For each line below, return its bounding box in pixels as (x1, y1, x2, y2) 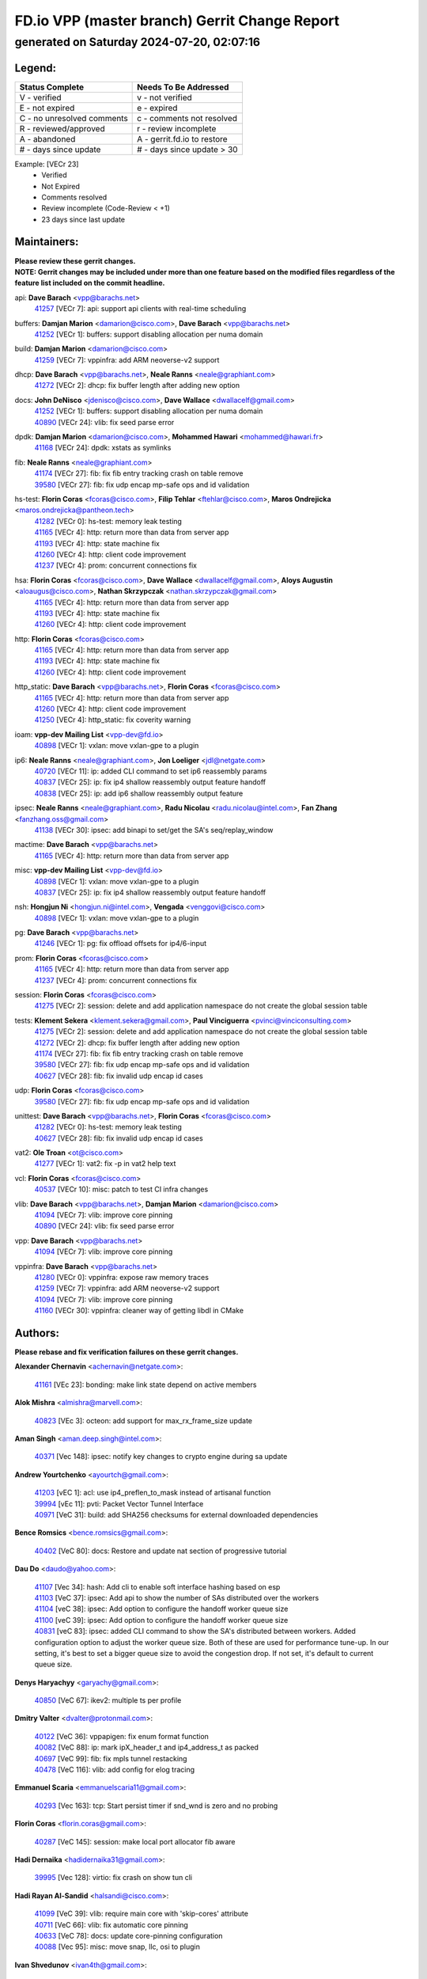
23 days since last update (41, 215, 126, 224)
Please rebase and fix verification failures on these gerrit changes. (14, 1347, 239, 1357)
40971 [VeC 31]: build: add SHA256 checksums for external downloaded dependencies (34, 1510, 319, 1519)
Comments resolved (41, 192, 108, 202)
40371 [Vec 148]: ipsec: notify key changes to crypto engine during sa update (34, 1452, 288, 1461)
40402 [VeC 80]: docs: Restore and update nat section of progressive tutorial (34, 1546, 288, 1555)
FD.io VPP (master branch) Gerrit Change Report (14, 12, 340, 29)
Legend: (14, 61, 57, 74)
